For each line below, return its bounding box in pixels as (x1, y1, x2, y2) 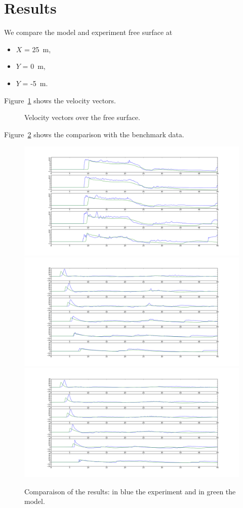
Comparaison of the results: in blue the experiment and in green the (24, 486, 236, 496)
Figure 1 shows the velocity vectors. (4, 95, 116, 105)
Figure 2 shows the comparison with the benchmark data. (4, 129, 184, 139)
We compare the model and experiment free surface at (4, 27, 173, 37)
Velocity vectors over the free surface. (24, 112, 140, 123)
